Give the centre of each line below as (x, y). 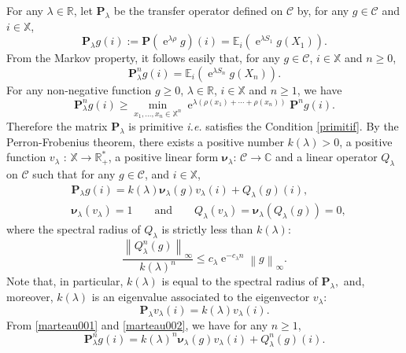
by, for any (323, 10)
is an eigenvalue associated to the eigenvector (201, 297)
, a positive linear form (163, 157)
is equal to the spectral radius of (240, 281)
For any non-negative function (79, 89)
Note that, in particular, (65, 281)
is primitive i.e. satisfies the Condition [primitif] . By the (264, 125)
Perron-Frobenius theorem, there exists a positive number (145, 141)
